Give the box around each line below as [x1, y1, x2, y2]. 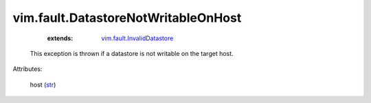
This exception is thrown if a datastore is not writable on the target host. [30, 49, 234, 57]
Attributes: [12, 65, 43, 73]
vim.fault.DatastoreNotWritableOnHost [12, 10, 242, 25]
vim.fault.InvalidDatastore [101, 34, 174, 42]
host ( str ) [30, 80, 56, 89]
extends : [47, 34, 74, 42]
